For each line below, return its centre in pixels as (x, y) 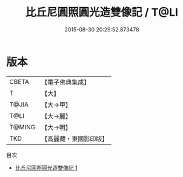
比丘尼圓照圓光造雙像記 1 (46, 167)
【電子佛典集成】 (66, 82)
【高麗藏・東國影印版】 (75, 138)
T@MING (22, 127)
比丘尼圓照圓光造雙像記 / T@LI (102, 12)
